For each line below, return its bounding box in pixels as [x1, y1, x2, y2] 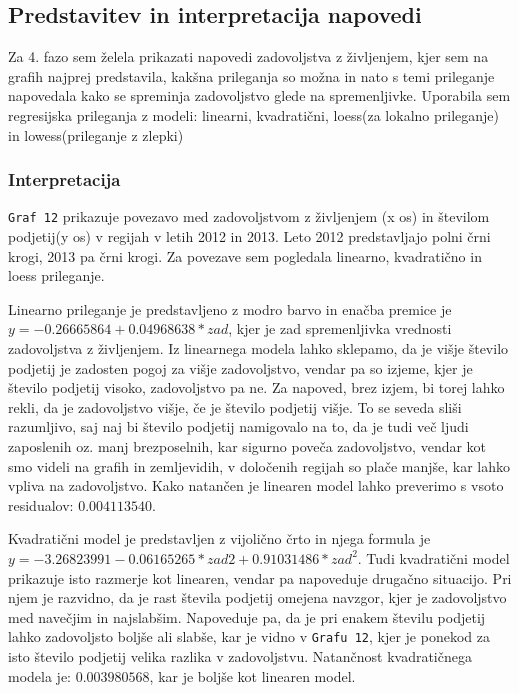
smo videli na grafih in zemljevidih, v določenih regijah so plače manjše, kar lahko [8, 455, 511, 476]
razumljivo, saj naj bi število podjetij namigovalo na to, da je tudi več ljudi [8, 416, 469, 437]
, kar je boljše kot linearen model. [149, 665, 356, 686]
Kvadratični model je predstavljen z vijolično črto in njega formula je [8, 528, 431, 549]
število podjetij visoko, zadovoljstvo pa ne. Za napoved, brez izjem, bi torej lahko [8, 377, 505, 398]
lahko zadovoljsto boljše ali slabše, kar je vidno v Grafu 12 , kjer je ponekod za [8, 626, 490, 647]
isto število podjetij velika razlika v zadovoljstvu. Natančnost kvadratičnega [8, 645, 472, 666]
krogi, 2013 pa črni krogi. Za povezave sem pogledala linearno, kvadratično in [8, 245, 482, 266]
